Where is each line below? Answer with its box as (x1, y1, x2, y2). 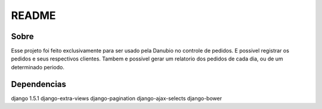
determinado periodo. (11, 63, 65, 70)
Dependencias (11, 79, 67, 89)
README (11, 9, 56, 22)
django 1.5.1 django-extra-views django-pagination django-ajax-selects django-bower (11, 95, 222, 102)
